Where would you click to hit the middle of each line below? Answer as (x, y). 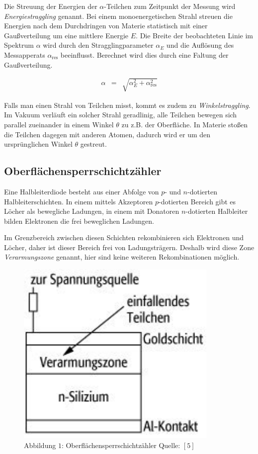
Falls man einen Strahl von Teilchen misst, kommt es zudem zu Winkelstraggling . (127, 105)
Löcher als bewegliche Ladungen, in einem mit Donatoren (92, 211)
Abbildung (40, 445)
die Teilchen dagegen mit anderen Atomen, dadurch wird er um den (107, 134)
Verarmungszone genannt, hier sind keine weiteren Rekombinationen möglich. (122, 257)
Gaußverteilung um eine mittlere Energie (66, 35)
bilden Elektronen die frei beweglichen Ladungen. (79, 221)
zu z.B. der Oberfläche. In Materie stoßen (185, 124)
